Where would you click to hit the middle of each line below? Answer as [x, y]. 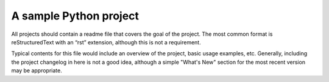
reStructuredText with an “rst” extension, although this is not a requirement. [106, 42]
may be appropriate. [37, 70]
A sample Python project [75, 16]
